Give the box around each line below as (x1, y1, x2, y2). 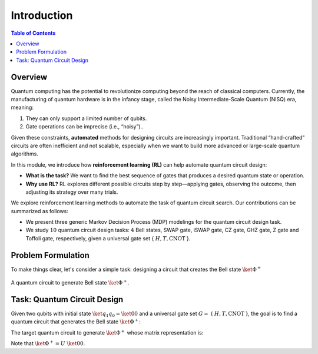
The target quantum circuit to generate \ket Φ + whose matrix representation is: (11, 329, 204, 336)
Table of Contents (11, 29, 56, 37)
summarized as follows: (11, 207, 69, 214)
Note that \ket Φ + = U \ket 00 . (11, 339, 85, 347)
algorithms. (11, 150, 38, 157)
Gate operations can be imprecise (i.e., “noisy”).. (25, 123, 144, 130)
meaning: (11, 104, 34, 111)
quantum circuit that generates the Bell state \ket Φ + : (11, 317, 141, 325)
